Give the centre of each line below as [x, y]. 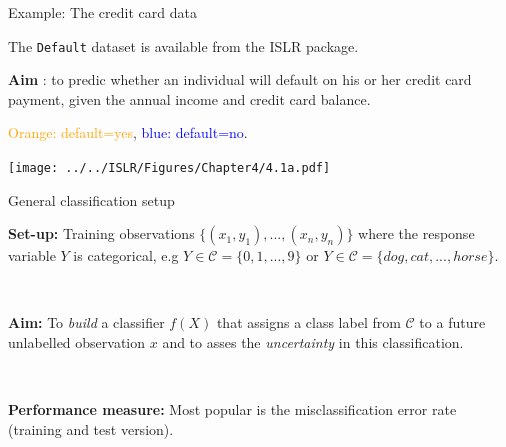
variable [32, 255]
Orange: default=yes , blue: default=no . [128, 132]
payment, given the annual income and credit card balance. [189, 98]
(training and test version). [91, 428]
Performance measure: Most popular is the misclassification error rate [232, 409]
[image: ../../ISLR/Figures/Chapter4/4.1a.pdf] [169, 168]
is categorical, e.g [126, 255]
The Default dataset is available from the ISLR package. [183, 45]
